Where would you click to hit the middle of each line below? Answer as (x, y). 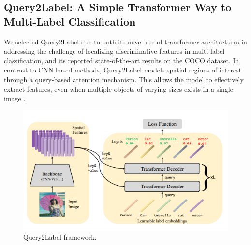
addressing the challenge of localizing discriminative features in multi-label (114, 51)
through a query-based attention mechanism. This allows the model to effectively (124, 79)
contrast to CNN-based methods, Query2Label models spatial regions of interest (123, 70)
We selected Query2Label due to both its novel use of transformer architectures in (125, 41)
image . (15, 98)
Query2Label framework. (60, 237)
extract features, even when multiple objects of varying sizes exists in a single (118, 89)
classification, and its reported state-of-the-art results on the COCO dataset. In (122, 60)
